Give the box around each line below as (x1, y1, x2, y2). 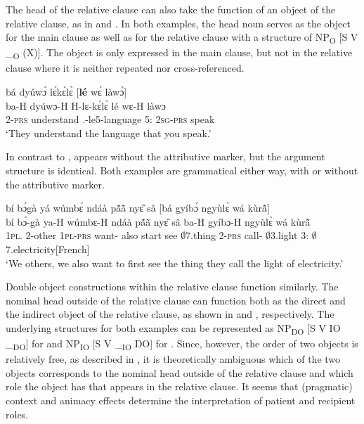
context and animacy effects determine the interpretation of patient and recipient (6, 392, 356, 407)
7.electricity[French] (6, 241, 90, 256)
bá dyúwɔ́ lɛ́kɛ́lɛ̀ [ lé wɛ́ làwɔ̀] (6, 84, 127, 99)
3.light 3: (270, 228, 309, 243)
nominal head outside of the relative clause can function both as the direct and (6, 293, 346, 307)
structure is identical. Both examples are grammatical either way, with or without (6, 163, 358, 177)
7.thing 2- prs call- (186, 228, 263, 243)
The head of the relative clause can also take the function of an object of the (6, 2, 336, 16)
